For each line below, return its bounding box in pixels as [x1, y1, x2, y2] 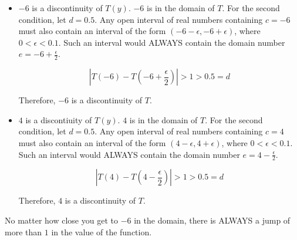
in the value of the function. [51, 225, 152, 238]
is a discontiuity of [25, 113, 92, 126]
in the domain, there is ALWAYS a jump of [134, 214, 291, 226]
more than [5, 225, 42, 238]
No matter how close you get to [5, 214, 118, 226]
